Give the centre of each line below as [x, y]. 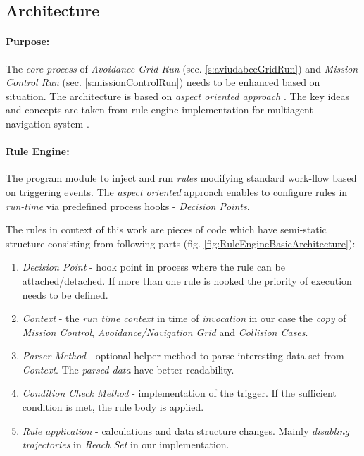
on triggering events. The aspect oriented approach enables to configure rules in [177, 191]
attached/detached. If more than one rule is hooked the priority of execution [187, 280]
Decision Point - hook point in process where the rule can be [153, 267]
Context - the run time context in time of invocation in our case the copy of [184, 318]
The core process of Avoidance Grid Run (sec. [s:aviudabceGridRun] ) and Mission [182, 68]
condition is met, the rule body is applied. [113, 407]
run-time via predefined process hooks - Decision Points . [128, 205]
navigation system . [48, 123]
